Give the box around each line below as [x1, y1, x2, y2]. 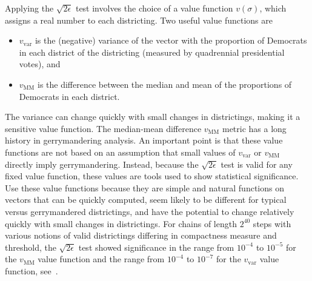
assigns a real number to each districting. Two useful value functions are [5, 13, 273, 26]
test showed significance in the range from [78, 240, 234, 253]
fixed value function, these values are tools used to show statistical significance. [5, 170, 299, 182]
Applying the [5, 2, 54, 14]
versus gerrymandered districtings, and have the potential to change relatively [5, 205, 294, 217]
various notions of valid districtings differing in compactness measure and [5, 229, 277, 242]
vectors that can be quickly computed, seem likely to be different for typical [5, 193, 287, 206]
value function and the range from [38, 253, 165, 265]
